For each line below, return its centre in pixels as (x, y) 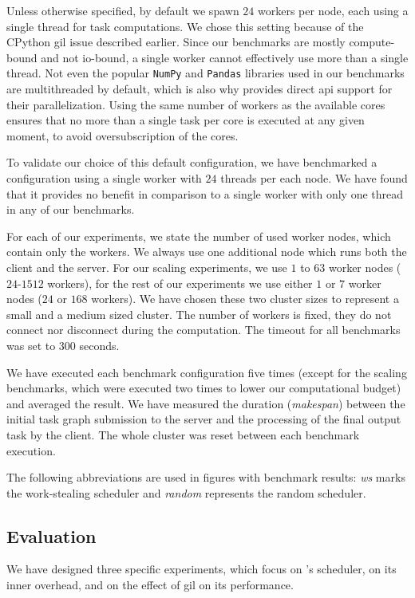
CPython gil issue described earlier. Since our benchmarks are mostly (176, 42)
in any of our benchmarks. (71, 209)
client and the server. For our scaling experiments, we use (147, 267)
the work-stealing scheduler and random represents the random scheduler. (186, 492)
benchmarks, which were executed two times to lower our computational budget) (204, 388)
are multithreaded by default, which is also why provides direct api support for (200, 89)
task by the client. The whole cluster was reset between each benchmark (183, 434)
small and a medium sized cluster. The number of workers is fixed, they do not (199, 314)
